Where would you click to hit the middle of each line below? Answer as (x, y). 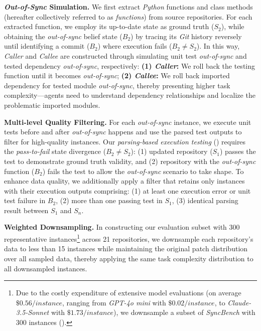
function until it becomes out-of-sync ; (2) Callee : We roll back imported (117, 75)
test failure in (25, 200)
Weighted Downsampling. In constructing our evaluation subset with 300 (122, 227)
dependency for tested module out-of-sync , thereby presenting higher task (117, 85)
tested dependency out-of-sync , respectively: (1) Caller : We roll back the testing (130, 65)
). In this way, (218, 46)
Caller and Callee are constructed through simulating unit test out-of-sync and (125, 55)
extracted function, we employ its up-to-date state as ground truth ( (109, 26)
